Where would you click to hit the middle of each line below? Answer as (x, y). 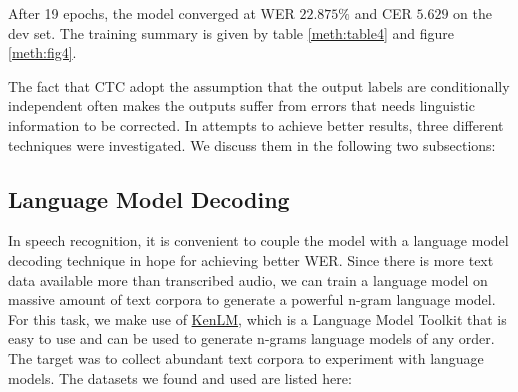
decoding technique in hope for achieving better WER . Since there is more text (251, 259)
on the (473, 13)
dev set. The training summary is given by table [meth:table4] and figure (231, 32)
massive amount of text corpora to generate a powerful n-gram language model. (252, 299)
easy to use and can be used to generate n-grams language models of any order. (251, 338)
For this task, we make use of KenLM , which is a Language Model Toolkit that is (257, 318)
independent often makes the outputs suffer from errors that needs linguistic (241, 105)
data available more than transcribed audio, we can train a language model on (248, 279)
